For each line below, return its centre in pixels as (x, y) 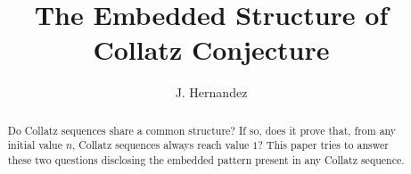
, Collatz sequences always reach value (161, 145)
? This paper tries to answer (323, 145)
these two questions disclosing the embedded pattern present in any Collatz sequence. (206, 160)
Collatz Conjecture (211, 50)
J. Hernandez (211, 92)
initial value (35, 145)
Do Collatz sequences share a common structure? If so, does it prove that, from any (202, 130)
